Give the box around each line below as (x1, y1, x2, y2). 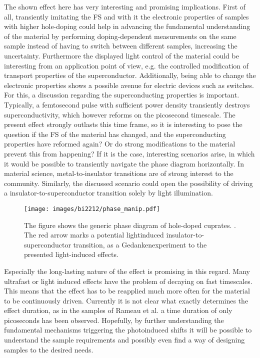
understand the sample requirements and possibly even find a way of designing (4, 334, 245, 345)
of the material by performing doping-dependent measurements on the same (4, 30, 236, 41)
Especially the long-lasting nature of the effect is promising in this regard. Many (4, 265, 250, 276)
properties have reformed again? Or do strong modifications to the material (4, 138, 235, 149)
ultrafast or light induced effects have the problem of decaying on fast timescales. (4, 275, 252, 286)
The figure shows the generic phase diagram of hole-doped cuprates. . (24, 219, 236, 230)
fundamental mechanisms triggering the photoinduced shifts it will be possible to (4, 324, 252, 335)
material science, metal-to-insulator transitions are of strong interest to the (4, 168, 233, 178)
